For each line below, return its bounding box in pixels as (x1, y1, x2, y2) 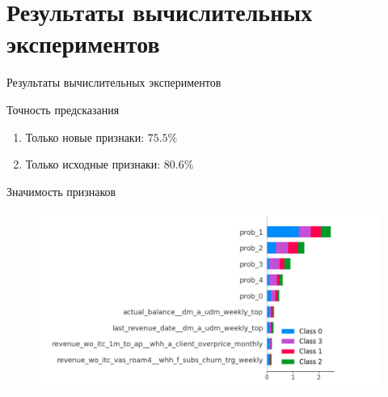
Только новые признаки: (25, 128, 145, 145)
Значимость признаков (6, 182, 116, 199)
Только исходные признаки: (25, 156, 161, 173)
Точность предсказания (6, 100, 120, 117)
